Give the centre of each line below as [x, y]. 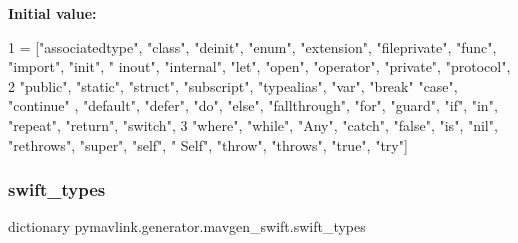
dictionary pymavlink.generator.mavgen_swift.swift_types [187, 226]
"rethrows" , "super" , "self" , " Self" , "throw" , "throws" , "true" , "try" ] [208, 144]
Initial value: [52, 13]
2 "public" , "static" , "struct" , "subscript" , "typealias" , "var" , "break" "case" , [233, 85]
